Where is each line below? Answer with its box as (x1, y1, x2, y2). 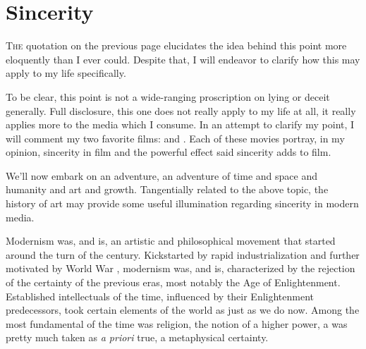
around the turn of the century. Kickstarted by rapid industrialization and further (6, 247, 360, 262)
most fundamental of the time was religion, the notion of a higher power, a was (6, 316, 348, 331)
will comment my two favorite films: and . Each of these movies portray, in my (6, 130, 345, 145)
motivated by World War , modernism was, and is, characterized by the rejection (6, 261, 355, 276)
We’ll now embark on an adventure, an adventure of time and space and (6, 168, 317, 183)
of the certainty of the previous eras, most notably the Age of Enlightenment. (6, 275, 341, 290)
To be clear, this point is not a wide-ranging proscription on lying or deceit (6, 89, 330, 104)
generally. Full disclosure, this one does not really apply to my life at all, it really (6, 103, 356, 118)
